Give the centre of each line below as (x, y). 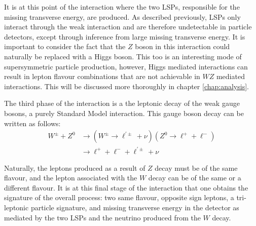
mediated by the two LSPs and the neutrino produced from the (102, 217)
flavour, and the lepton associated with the (71, 178)
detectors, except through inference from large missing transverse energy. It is (125, 36)
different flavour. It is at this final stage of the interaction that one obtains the (126, 187)
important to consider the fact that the (65, 46)
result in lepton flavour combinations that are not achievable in (102, 76)
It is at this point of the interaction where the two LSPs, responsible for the (122, 7)
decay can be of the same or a (195, 178)
